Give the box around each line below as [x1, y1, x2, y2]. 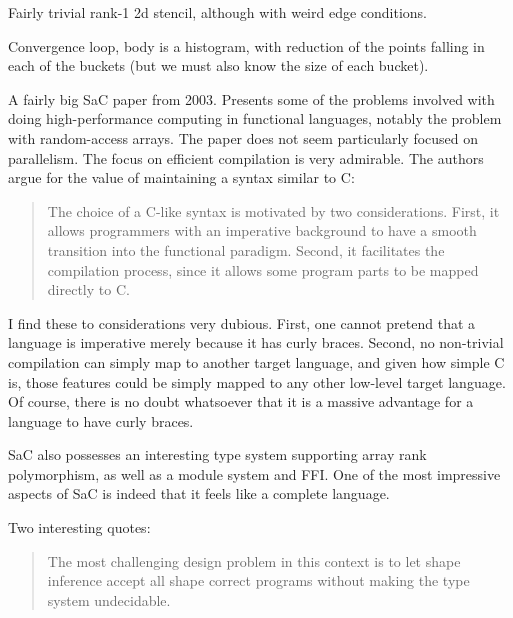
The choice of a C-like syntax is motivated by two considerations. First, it [47, 200, 500, 221]
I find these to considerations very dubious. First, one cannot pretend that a [8, 312, 476, 333]
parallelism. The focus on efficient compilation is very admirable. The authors [8, 147, 484, 168]
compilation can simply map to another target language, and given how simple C [8, 351, 505, 372]
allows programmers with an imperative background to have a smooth [47, 220, 477, 241]
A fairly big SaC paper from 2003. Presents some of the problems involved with [8, 88, 495, 109]
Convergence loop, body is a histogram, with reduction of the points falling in [8, 35, 485, 56]
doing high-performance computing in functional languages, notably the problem [8, 108, 502, 129]
